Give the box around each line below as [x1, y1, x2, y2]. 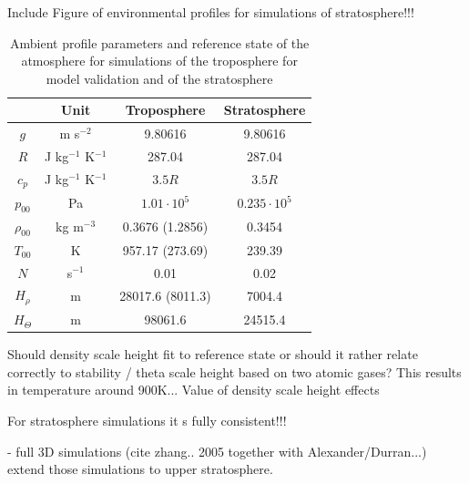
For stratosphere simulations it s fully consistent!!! [7, 410, 287, 429]
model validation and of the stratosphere [46, 68, 273, 88]
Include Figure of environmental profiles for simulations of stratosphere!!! [7, 3, 414, 21]
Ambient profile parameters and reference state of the [10, 33, 310, 52]
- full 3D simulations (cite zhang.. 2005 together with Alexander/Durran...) [7, 441, 427, 460]
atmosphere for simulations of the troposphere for [21, 51, 298, 70]
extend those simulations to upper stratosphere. [7, 459, 273, 479]
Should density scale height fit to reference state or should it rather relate [7, 345, 418, 364]
